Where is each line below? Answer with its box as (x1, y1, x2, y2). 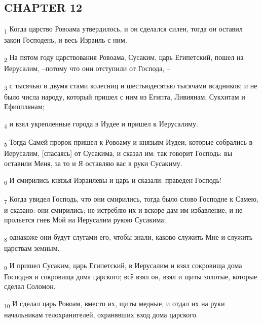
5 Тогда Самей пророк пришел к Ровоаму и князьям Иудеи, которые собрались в (4, 137, 253, 148)
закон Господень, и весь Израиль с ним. (4, 35, 127, 45)
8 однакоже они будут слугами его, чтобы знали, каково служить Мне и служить (4, 231, 253, 243)
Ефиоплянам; (4, 101, 45, 112)
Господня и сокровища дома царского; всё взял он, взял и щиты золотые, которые (4, 271, 257, 281)
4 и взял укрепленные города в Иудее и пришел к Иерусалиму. (4, 118, 198, 130)
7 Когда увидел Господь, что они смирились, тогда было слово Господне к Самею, (4, 193, 258, 205)
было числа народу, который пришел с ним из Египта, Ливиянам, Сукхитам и (4, 91, 245, 102)
